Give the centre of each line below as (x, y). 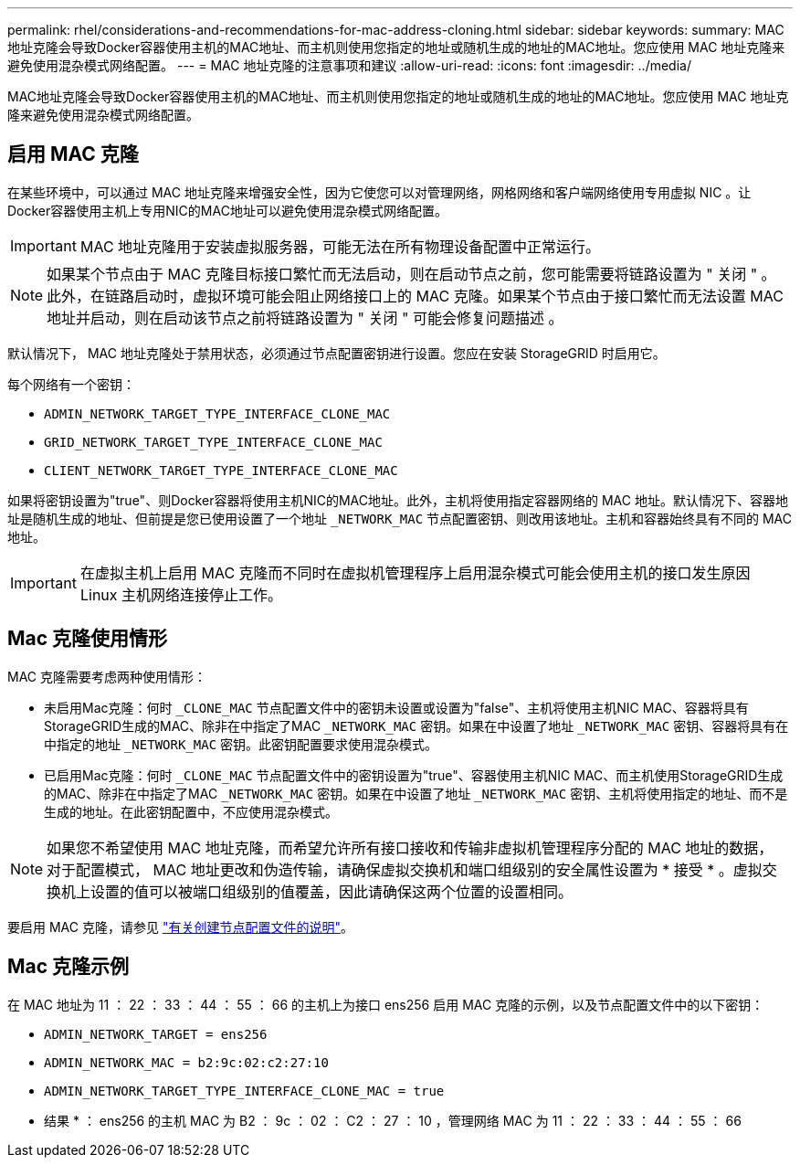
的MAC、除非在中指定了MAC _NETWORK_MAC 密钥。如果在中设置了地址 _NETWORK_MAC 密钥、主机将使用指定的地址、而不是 (416, 793)
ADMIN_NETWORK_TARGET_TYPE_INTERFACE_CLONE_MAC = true (244, 1091)
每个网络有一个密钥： (71, 384)
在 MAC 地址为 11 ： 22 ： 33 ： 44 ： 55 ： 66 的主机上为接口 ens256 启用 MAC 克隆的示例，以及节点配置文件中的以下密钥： (386, 1004)
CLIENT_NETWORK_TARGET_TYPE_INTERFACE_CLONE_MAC (221, 470)
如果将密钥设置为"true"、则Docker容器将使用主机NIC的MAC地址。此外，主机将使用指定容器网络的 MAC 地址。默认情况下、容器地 (398, 500)
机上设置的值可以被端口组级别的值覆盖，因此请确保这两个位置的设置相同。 (317, 891)
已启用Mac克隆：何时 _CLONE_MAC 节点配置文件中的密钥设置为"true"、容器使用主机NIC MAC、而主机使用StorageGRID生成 (414, 775)
